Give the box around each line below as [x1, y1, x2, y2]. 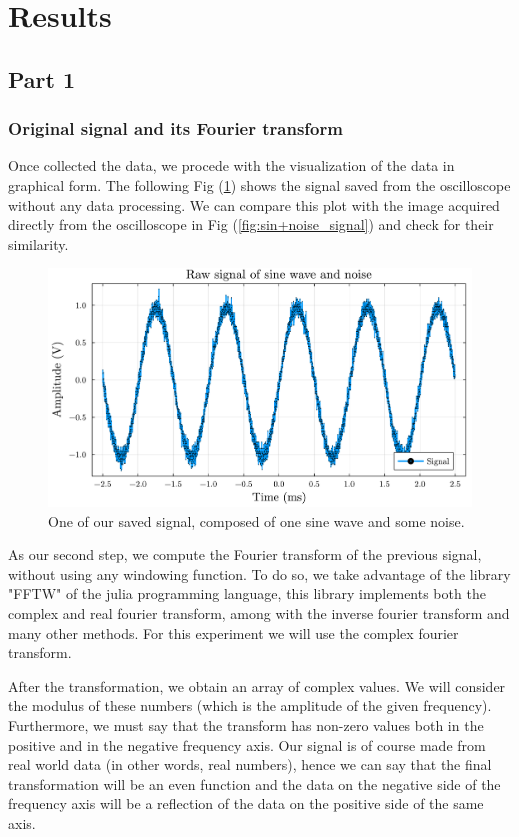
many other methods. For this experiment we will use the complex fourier [8, 622, 459, 643]
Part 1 [8, 63, 76, 94]
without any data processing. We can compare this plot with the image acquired [8, 194, 500, 215]
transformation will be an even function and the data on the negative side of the [8, 773, 501, 794]
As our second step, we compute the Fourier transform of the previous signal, [8, 544, 482, 565]
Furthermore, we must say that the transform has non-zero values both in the [8, 715, 484, 735]
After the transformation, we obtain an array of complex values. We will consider [8, 675, 506, 696]
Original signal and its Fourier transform [8, 116, 343, 141]
